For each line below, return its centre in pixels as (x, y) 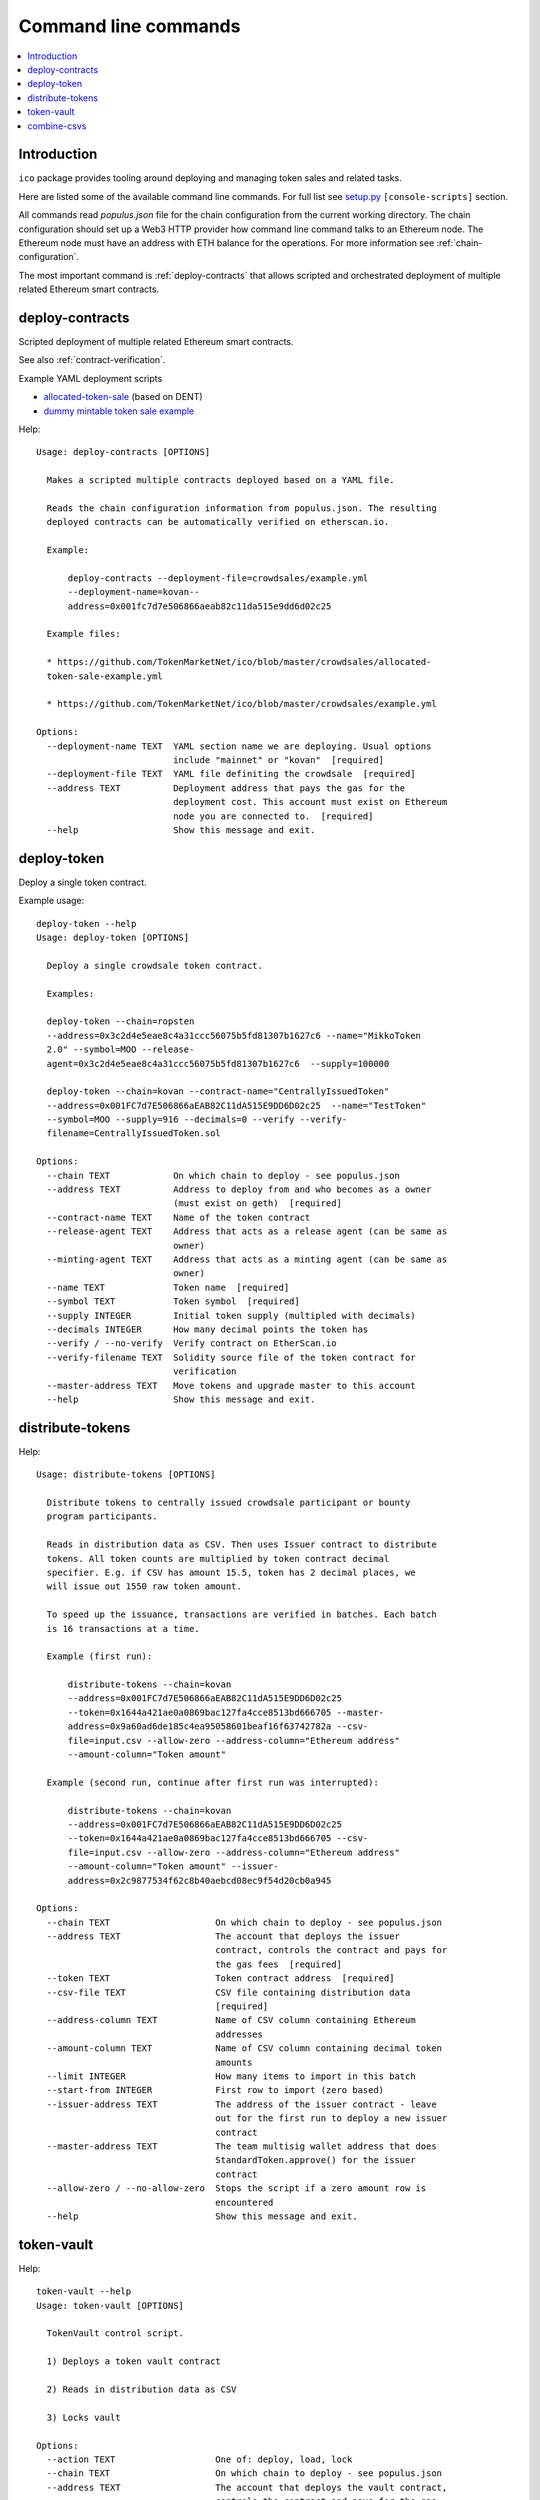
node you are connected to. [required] (273, 816)
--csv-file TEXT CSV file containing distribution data (228, 1992)
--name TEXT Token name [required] (168, 1287)
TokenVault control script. (115, 2333)
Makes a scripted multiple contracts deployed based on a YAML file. (220, 480)
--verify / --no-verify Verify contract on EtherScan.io (191, 1343)
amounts (234, 2062)
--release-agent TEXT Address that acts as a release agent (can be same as (247, 1231)
